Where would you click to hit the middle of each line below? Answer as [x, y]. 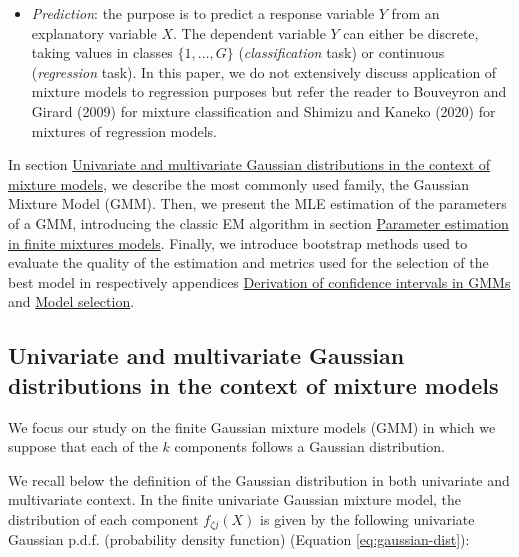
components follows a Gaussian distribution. [309, 446]
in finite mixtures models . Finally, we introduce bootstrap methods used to [238, 242]
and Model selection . [71, 301]
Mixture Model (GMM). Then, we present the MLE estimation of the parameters [257, 203]
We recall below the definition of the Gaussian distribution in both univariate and [259, 479]
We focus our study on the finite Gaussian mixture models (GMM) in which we [252, 426]
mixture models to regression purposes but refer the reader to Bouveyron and [269, 91]
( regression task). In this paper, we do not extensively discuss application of [264, 71]
